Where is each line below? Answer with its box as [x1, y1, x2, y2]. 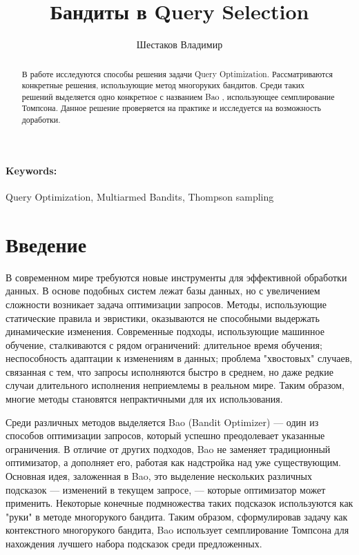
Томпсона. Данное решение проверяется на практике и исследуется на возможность [21, 102, 321, 114]
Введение [6, 230, 87, 258]
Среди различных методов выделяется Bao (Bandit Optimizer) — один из [6, 414, 319, 429]
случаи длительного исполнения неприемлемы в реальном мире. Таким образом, [6, 378, 345, 392]
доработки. [21, 114, 61, 125]
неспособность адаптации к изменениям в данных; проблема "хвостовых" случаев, [6, 351, 353, 365]
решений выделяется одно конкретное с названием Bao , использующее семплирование [21, 90, 335, 102]
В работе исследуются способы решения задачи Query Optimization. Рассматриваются [21, 68, 333, 79]
